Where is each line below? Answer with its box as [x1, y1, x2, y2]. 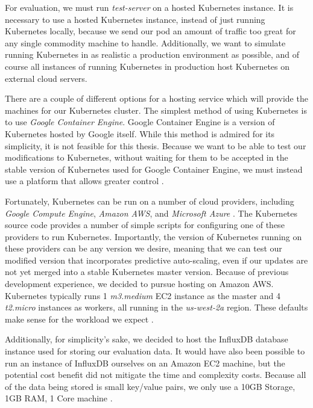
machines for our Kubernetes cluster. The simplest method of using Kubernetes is [5, 104, 307, 116]
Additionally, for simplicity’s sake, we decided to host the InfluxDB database [5, 333, 288, 345]
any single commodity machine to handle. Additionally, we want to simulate [5, 36, 286, 49]
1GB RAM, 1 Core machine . [5, 392, 113, 404]
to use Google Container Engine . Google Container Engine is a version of [5, 116, 275, 128]
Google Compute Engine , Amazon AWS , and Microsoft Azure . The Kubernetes [5, 206, 298, 219]
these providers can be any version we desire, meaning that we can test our [5, 242, 282, 255]
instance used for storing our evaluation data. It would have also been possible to [5, 345, 305, 357]
